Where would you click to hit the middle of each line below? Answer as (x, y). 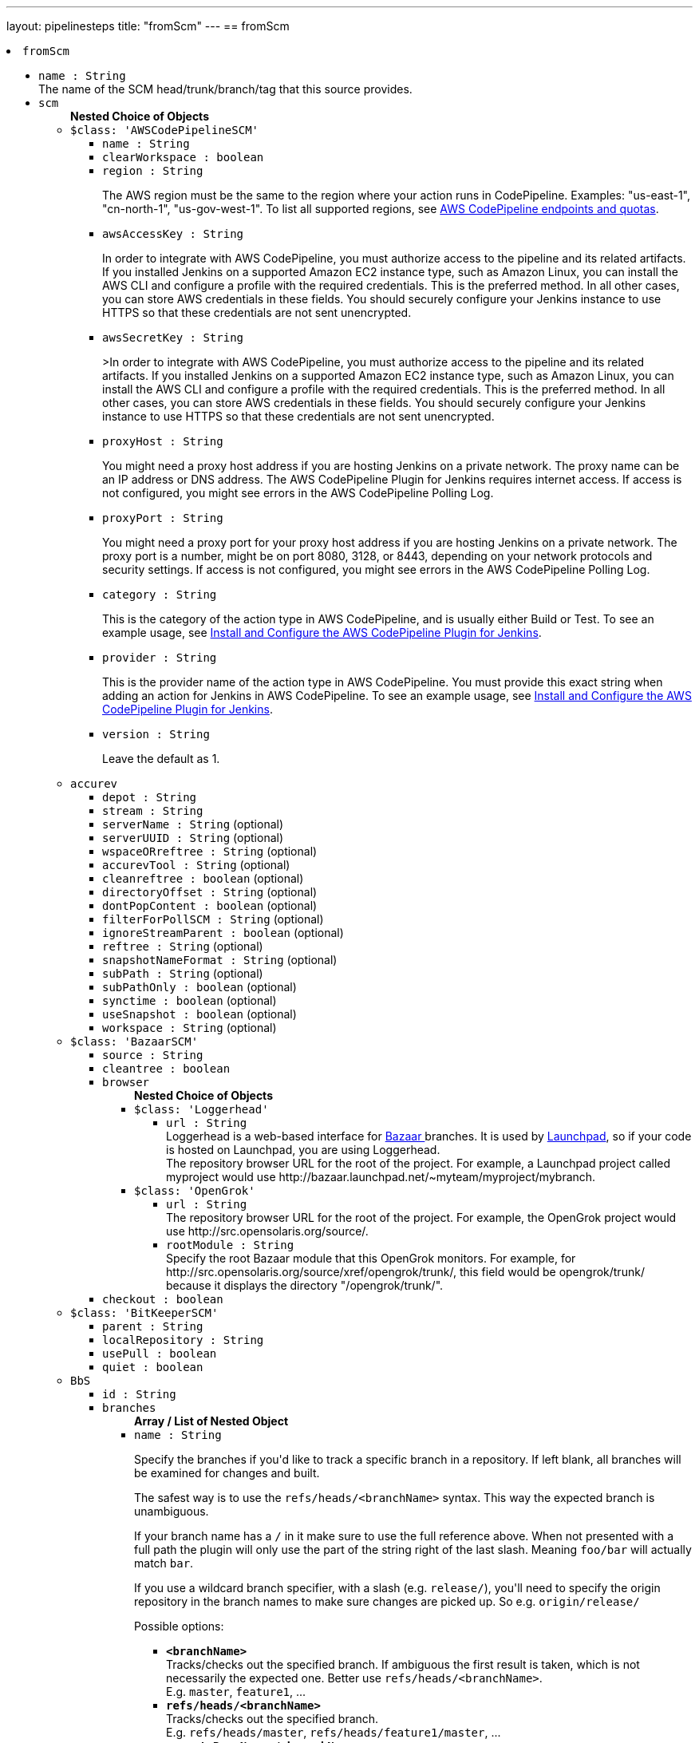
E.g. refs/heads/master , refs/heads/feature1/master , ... (334, 1732)
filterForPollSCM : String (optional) (213, 919)
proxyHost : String (163, 441)
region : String (153, 171)
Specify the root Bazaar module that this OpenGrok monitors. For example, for (371, 1258)
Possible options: (179, 1626)
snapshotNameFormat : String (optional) (220, 960)
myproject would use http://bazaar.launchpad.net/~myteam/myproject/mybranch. (381, 1177)
